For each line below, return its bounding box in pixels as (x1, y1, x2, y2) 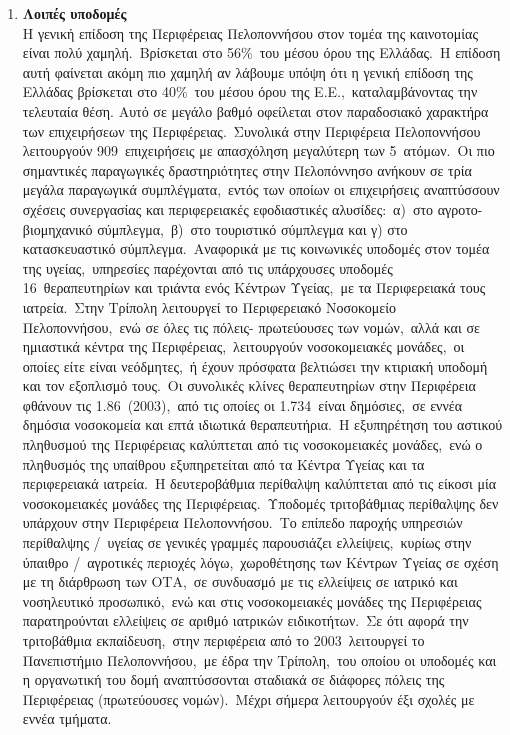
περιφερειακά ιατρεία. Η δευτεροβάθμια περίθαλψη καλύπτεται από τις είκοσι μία (22, 473, 497, 494)
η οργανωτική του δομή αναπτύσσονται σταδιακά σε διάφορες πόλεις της (22, 669, 445, 690)
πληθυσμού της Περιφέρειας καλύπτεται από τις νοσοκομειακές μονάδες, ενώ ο (22, 434, 483, 455)
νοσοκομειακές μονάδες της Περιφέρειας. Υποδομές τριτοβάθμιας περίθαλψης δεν (22, 492, 499, 513)
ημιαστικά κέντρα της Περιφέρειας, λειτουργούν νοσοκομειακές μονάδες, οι (22, 336, 465, 357)
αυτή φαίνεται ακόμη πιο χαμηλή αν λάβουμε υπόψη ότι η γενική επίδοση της (22, 61, 473, 82)
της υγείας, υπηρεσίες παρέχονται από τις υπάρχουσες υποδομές (22, 257, 393, 278)
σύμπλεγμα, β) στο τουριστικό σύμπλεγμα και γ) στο (97, 218, 408, 239)
